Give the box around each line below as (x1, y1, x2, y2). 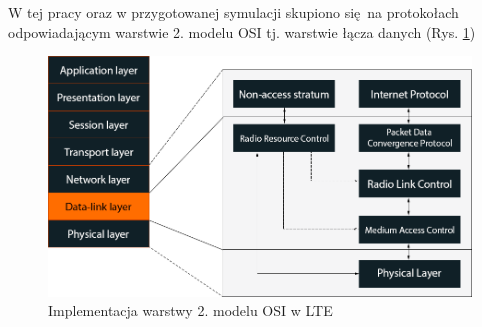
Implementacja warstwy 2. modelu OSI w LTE (48, 300, 333, 321)
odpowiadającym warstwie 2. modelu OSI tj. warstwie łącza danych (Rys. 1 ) (8, 21, 476, 42)
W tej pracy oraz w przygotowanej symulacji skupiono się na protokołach (8, 2, 459, 22)
